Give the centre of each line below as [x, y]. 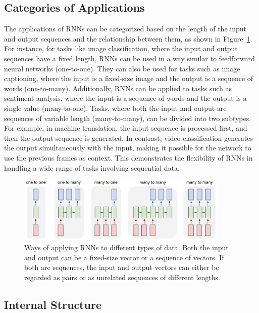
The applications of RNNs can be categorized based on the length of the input [125, 29]
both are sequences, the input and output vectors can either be [122, 267]
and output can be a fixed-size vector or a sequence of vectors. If [124, 257]
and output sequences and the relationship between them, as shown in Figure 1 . [128, 38]
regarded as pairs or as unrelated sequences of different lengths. [122, 277]
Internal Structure [53, 304]
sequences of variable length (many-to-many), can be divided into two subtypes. [128, 118]
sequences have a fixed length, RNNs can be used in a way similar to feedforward [129, 58]
